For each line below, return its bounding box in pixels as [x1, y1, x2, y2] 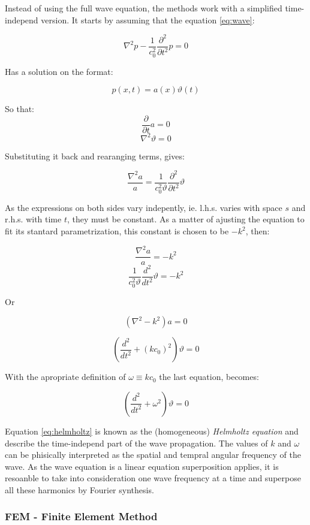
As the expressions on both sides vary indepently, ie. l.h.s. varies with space [5, 201, 282, 213]
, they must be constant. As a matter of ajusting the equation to [67, 213, 305, 225]
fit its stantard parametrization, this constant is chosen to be [5, 225, 229, 237]
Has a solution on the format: [5, 65, 113, 77]
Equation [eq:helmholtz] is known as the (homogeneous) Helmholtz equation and [5, 424, 299, 437]
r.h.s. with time [5, 213, 62, 225]
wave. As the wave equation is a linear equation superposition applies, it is [5, 460, 279, 472]
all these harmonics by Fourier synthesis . [5, 483, 154, 496]
